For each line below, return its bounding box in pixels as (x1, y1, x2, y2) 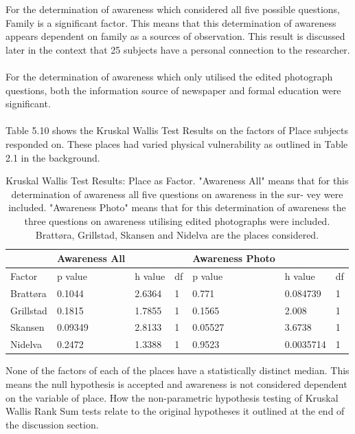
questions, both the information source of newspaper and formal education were (5, 83, 341, 97)
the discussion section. (5, 417, 99, 431)
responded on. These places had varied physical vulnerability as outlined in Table (5, 136, 348, 151)
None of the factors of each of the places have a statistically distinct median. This (5, 363, 350, 378)
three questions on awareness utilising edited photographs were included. (24, 213, 330, 228)
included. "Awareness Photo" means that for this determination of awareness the (8, 200, 346, 215)
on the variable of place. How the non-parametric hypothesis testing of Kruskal (5, 390, 339, 404)
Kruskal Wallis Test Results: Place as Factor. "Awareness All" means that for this (5, 173, 349, 188)
